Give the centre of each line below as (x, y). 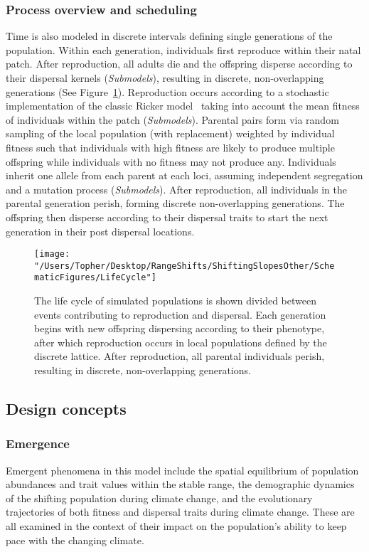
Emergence (38, 444)
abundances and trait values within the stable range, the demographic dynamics (180, 484)
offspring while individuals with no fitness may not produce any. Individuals (171, 161)
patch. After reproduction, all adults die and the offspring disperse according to (179, 64)
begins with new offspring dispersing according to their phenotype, (180, 328)
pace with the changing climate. (75, 540)
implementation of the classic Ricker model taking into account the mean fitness (183, 106)
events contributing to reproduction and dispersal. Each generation (180, 314)
